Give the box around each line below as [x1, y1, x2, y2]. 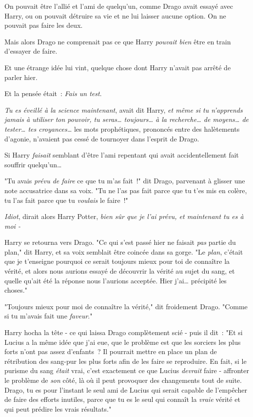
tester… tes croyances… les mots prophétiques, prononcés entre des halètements [4, 123, 240, 134]
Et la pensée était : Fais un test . [4, 88, 102, 99]
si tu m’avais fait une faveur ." [4, 311, 93, 321]
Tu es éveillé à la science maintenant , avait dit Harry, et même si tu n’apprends [4, 104, 243, 115]
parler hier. [4, 72, 38, 82]
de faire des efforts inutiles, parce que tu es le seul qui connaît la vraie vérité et [4, 394, 240, 404]
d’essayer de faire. [4, 46, 58, 56]
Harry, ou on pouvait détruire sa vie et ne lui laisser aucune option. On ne [4, 10, 226, 20]
